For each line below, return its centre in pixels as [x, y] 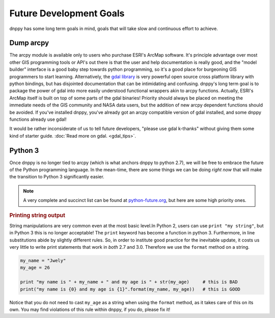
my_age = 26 [35, 268]
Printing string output [37, 215]
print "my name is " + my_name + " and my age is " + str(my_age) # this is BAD [129, 282]
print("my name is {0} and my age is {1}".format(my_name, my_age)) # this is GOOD [130, 289]
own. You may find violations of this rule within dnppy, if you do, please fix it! [90, 309]
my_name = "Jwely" [43, 261]
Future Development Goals [67, 13]
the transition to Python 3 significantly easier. [57, 177]
